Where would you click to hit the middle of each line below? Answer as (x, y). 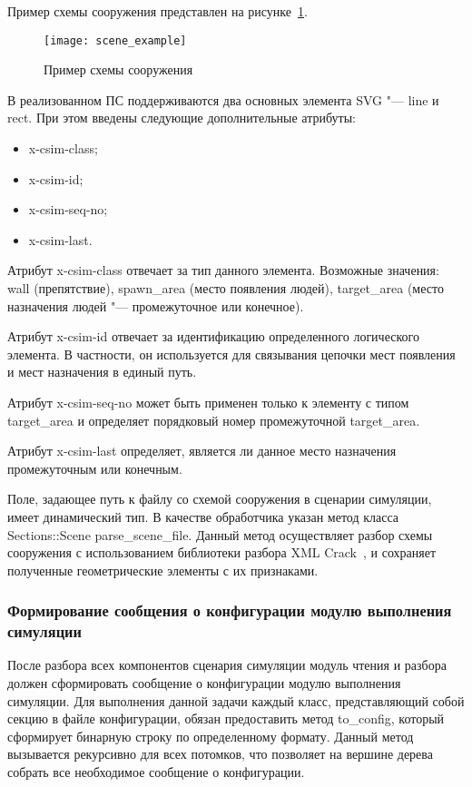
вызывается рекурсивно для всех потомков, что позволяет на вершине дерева (220, 754)
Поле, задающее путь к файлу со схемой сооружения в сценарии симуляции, (220, 499)
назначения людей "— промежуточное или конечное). (156, 305)
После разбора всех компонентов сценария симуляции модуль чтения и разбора (227, 665)
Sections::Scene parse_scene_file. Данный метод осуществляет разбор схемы (220, 534)
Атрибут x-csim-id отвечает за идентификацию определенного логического (213, 336)
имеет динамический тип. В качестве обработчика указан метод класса (203, 516)
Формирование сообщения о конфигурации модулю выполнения (230, 610)
